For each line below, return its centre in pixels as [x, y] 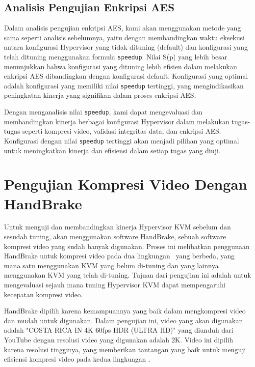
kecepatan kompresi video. [43, 294]
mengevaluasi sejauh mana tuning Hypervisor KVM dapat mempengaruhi [115, 285]
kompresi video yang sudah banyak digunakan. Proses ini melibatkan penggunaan [127, 246]
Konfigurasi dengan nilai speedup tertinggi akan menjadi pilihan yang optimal [122, 140]
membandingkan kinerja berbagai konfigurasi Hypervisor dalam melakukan [117, 121]
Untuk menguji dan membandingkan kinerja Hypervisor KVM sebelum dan [117, 227]
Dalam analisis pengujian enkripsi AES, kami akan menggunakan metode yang [123, 28]
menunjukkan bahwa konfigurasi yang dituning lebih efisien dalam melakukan [121, 66]
